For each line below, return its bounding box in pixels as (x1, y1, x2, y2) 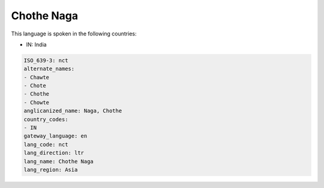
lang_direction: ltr (23, 150, 84, 156)
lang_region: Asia (23, 166, 78, 173)
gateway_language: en (23, 133, 88, 139)
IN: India (26, 41, 47, 48)
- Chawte (23, 74, 50, 80)
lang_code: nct (23, 141, 68, 148)
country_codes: (23, 116, 68, 123)
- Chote (23, 82, 46, 89)
